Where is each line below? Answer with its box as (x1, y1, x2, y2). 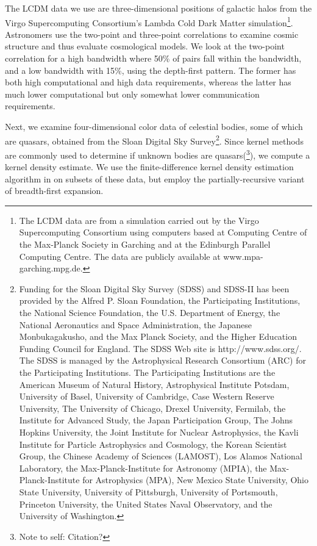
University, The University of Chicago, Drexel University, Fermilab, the (19, 401, 286, 414)
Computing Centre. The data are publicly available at (19, 250, 221, 262)
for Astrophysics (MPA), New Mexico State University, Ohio (82, 473, 308, 486)
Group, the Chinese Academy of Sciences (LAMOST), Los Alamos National (19, 450, 302, 462)
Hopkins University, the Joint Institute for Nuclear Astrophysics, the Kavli (19, 425, 299, 438)
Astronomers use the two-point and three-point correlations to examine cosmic (5, 27, 299, 40)
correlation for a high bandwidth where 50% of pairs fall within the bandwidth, (5, 52, 302, 65)
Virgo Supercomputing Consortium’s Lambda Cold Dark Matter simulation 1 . (5, 14, 293, 29)
